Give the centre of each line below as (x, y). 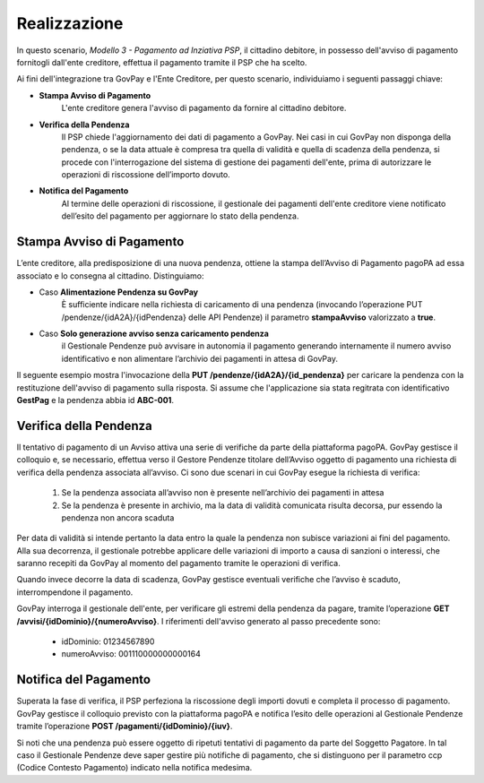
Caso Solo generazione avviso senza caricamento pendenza (154, 334)
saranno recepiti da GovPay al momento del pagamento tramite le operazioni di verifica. (178, 564)
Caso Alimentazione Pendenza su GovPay (119, 292)
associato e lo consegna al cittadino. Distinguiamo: (110, 275)
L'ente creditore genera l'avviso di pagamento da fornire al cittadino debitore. (204, 108)
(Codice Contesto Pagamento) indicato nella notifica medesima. (134, 768)
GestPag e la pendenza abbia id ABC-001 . (95, 400)
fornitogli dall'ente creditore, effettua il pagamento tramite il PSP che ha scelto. (162, 62)
